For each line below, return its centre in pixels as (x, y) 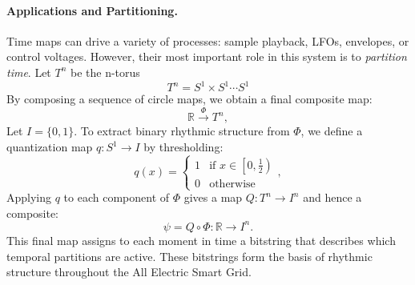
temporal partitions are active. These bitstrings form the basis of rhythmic (189, 256)
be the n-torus (105, 72)
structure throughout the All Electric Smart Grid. (129, 272)
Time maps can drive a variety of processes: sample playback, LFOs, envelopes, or (208, 40)
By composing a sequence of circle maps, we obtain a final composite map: (189, 99)
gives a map (213, 197)
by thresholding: (183, 147)
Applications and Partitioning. (92, 10)
